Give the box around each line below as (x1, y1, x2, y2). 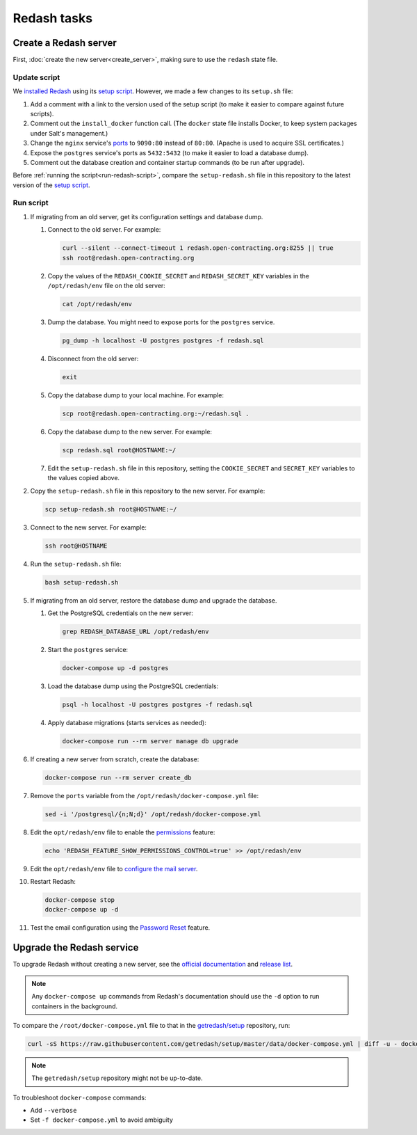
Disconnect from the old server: (47, 354, 139, 363)
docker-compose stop (44, 896, 115, 904)
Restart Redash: (30, 878, 76, 886)
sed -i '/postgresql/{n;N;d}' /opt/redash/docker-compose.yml (44, 810, 261, 818)
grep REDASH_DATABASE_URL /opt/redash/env (62, 627, 209, 635)
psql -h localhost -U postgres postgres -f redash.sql (62, 700, 253, 708)
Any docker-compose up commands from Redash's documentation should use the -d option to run (31, 992, 320, 1001)
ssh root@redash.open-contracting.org (62, 254, 195, 262)
